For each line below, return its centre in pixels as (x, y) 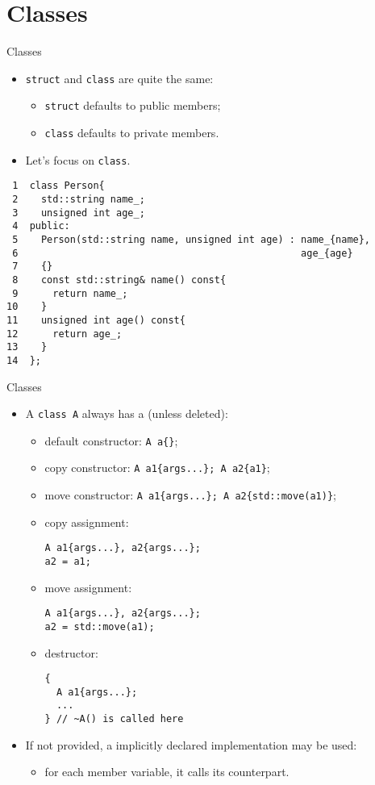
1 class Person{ (58, 186)
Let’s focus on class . (78, 159)
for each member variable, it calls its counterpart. (167, 772)
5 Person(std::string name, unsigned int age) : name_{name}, (192, 239)
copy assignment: (87, 522)
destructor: (71, 652)
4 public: (41, 226)
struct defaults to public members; (133, 105)
